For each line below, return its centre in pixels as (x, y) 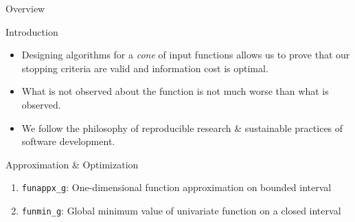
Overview (25, 8)
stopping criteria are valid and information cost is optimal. (145, 68)
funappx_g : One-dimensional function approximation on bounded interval (176, 187)
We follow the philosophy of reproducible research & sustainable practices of (182, 127)
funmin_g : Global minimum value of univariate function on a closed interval (181, 210)
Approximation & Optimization (72, 164)
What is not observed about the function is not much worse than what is (175, 91)
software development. (68, 141)
